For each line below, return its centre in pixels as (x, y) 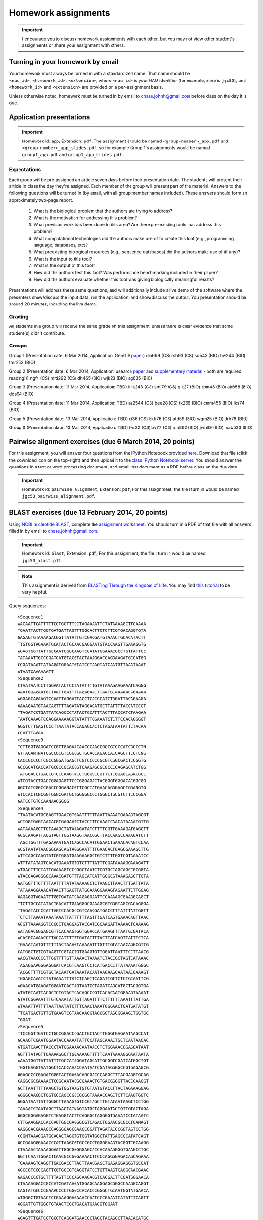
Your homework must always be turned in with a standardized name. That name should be (100, 74)
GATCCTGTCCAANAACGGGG (43, 801)
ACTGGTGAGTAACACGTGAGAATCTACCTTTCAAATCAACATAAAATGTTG (83, 822)
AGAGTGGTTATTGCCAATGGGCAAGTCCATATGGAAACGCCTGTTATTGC (82, 651)
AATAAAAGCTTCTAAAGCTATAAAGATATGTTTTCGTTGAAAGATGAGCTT (83, 829)
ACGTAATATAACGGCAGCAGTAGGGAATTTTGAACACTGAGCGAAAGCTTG (83, 849)
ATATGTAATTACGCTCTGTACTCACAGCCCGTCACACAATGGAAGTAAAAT (83, 993)
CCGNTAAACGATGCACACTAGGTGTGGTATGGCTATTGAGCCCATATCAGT (83, 1136)
